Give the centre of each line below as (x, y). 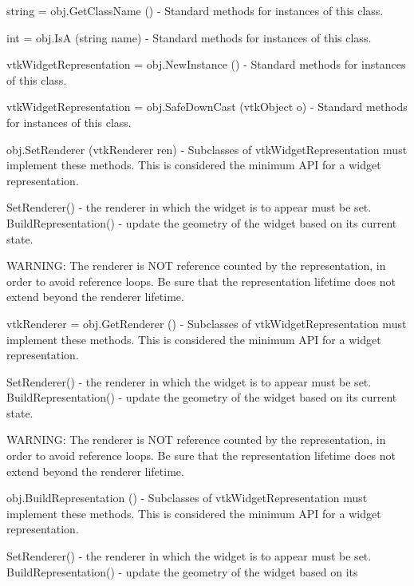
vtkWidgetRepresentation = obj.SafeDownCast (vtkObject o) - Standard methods (207, 107)
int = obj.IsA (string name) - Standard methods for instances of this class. (189, 37)
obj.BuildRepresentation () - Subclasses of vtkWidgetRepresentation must (187, 498)
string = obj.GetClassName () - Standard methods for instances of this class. (195, 10)
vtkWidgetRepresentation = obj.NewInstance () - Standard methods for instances (206, 64)
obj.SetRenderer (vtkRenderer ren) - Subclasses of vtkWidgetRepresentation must (207, 149)
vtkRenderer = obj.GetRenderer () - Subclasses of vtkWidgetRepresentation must (207, 323)
